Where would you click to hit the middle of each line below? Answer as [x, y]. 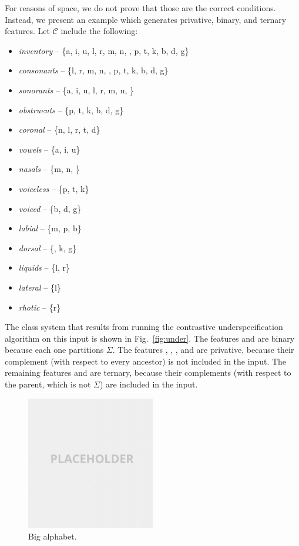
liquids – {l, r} [44, 267]
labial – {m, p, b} [50, 228]
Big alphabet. [53, 536]
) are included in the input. [149, 384]
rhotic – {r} [40, 307]
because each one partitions [54, 350]
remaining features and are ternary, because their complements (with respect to [148, 373]
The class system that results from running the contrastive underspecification [144, 327]
